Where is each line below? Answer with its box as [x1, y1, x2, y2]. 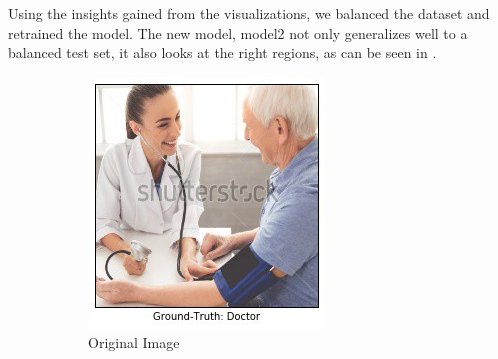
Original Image [88, 332, 180, 353]
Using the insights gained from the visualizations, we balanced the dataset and [8, 3, 490, 23]
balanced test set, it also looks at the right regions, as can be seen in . [8, 42, 437, 63]
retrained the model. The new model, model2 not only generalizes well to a [8, 22, 468, 43]
